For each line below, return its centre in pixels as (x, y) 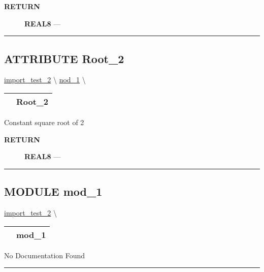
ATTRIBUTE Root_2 (64, 58)
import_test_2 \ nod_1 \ (45, 80)
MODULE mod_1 (53, 191)
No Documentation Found (45, 255)
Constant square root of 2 (44, 122)
